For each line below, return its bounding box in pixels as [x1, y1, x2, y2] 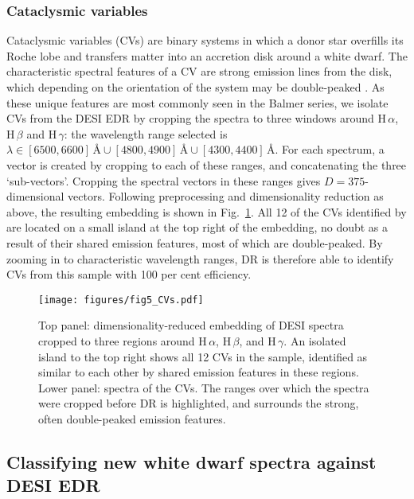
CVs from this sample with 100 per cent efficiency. [6, 266, 252, 283]
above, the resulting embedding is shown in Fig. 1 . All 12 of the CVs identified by [6, 203, 407, 220]
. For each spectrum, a [275, 141, 385, 158]
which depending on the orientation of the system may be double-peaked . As [6, 79, 385, 95]
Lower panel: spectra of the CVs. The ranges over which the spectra [38, 379, 369, 396]
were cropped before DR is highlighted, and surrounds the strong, [38, 395, 359, 411]
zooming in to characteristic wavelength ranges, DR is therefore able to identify [6, 250, 394, 267]
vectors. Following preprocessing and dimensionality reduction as [68, 188, 384, 205]
